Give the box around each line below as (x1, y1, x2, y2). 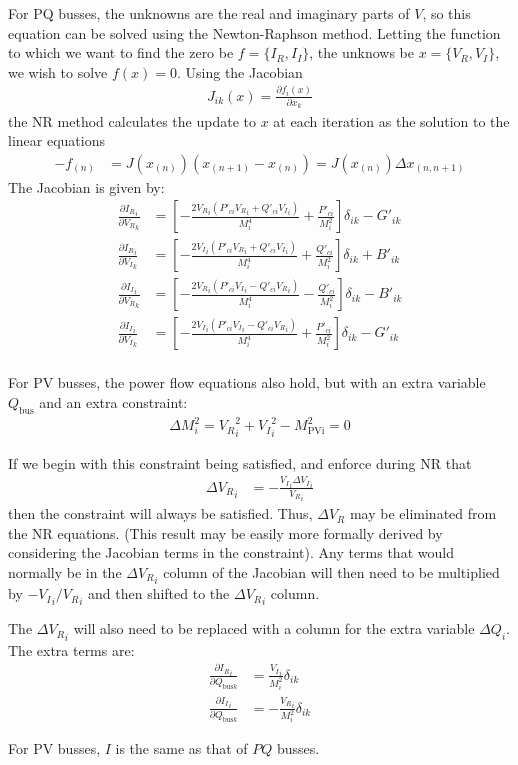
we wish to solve (8, 61, 108, 82)
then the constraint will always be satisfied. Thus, (8, 503, 313, 524)
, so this (422, 3, 471, 23)
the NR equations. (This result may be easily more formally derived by (8, 522, 443, 543)
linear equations (8, 130, 105, 151)
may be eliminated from (349, 503, 497, 524)
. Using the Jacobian (176, 61, 303, 82)
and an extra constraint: (39, 392, 188, 413)
